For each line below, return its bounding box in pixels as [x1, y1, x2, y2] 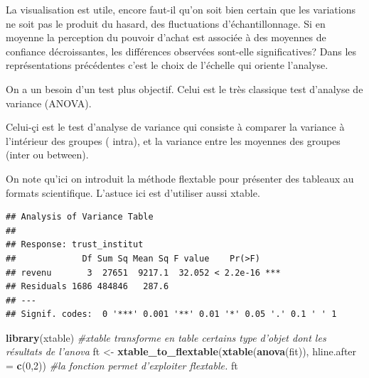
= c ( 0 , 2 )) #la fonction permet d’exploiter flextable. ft [6, 358, 238, 373]
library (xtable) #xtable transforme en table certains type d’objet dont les [6, 330, 326, 345]
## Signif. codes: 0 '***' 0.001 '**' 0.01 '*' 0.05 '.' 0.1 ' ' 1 [6, 309, 337, 320]
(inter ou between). [6, 147, 89, 162]
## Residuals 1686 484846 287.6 [6, 281, 169, 292]
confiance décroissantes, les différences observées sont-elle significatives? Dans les [6, 43, 357, 58]
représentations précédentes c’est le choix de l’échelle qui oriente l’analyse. [6, 58, 328, 72]
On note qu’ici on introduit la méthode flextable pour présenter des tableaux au [6, 171, 354, 185]
